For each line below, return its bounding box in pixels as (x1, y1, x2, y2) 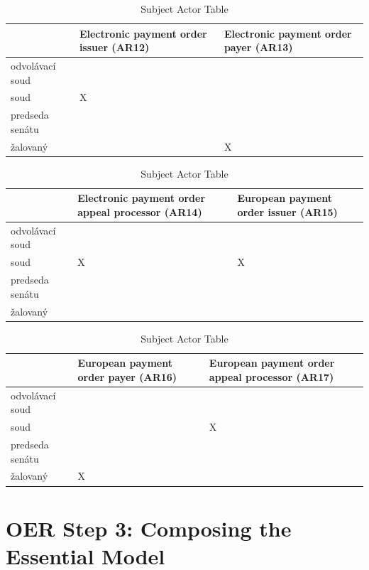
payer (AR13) (224, 40, 293, 55)
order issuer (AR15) (237, 205, 338, 220)
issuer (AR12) (79, 40, 150, 55)
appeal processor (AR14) (77, 205, 202, 220)
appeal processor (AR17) (209, 369, 334, 384)
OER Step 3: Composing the (6, 513, 292, 542)
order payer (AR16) (77, 369, 177, 384)
